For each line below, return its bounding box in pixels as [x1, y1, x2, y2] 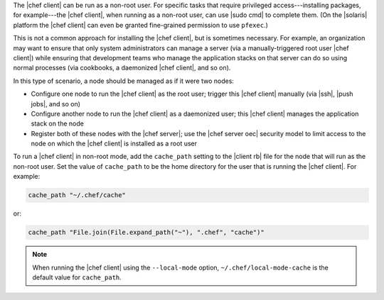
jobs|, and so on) [31, 99, 81, 108]
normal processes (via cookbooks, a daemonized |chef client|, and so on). [13, 64, 231, 72]
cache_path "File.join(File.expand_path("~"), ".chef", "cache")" [28, 228, 265, 237]
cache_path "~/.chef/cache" [28, 191, 126, 199]
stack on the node [31, 119, 85, 128]
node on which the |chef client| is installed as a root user [31, 139, 198, 148]
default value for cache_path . [32, 273, 122, 282]
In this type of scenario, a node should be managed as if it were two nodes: [13, 77, 235, 85]
